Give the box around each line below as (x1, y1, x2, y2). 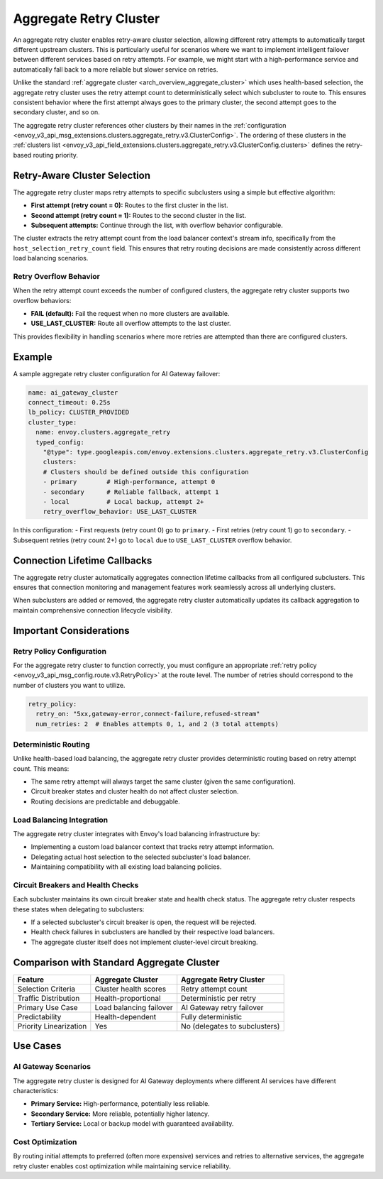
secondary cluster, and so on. (13, 108, 101, 116)
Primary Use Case (17, 1002, 78, 1012)
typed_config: (35, 438, 85, 446)
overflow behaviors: (13, 296, 72, 305)
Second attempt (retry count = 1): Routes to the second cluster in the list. (30, 211, 247, 219)
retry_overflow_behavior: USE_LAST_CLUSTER (43, 508, 196, 516)
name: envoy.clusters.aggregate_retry (35, 428, 170, 437)
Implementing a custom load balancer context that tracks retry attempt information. (30, 843, 274, 851)
